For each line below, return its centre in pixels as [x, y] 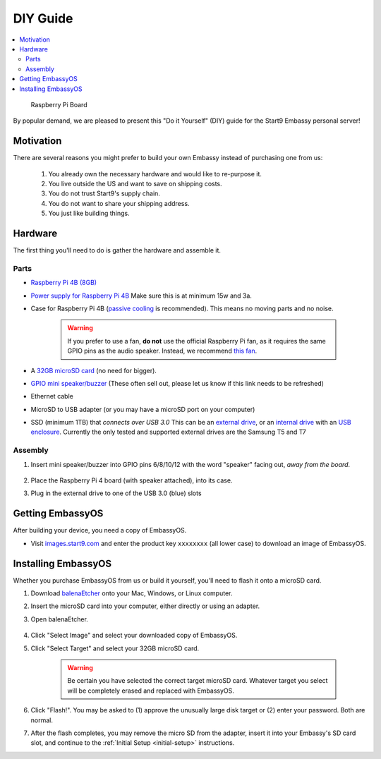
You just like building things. [89, 213]
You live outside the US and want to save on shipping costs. [135, 183]
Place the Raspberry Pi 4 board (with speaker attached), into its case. [132, 480]
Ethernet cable [52, 396]
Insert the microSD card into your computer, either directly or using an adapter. [145, 606]
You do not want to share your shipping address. [119, 203]
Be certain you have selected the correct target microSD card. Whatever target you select [198, 681]
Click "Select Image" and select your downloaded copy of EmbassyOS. [134, 636]
